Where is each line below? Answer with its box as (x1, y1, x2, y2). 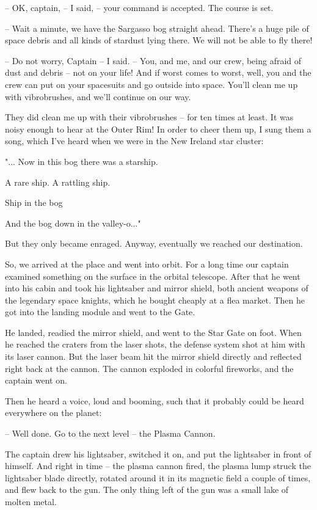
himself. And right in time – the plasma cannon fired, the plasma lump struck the (5, 459, 311, 472)
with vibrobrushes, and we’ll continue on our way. (5, 90, 191, 103)
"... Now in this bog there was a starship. (5, 155, 158, 167)
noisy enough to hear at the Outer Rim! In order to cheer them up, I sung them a (5, 122, 312, 135)
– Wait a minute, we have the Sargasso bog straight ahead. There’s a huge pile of (5, 21, 309, 34)
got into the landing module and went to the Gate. (5, 305, 195, 318)
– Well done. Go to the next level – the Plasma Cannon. (5, 427, 216, 440)
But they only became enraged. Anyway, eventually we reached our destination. (5, 237, 303, 250)
